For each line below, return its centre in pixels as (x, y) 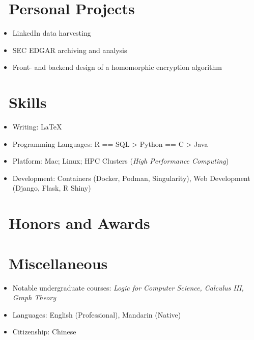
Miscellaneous (58, 263)
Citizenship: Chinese (44, 332)
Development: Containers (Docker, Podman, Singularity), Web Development (131, 178)
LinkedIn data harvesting (52, 33)
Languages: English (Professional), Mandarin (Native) (97, 314)
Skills (28, 102)
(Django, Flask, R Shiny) (52, 188)
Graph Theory (34, 297)
